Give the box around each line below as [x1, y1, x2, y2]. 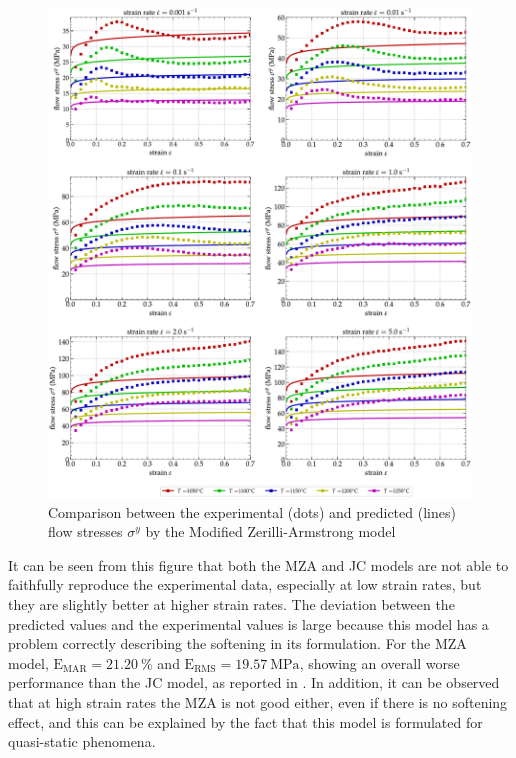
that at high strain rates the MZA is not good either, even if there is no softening [8, 691, 508, 712]
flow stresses [48, 521, 123, 542]
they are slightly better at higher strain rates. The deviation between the [8, 594, 455, 614]
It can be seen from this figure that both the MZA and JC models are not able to [8, 554, 509, 575]
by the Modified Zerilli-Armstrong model [145, 521, 396, 542]
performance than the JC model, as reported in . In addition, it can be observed [8, 672, 500, 693]
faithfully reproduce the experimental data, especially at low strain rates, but [8, 574, 482, 595]
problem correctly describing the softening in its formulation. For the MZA [8, 633, 467, 654]
